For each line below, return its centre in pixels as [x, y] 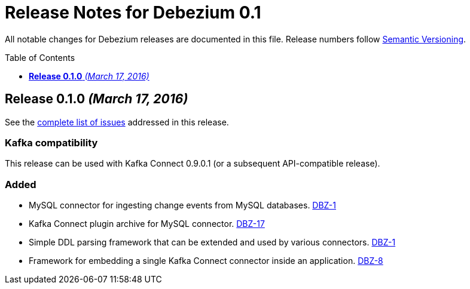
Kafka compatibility [51, 142]
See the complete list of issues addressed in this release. [117, 122]
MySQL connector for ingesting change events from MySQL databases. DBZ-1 [183, 205]
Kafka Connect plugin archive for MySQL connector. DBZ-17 [147, 224]
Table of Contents [40, 57]
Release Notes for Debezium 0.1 [133, 13]
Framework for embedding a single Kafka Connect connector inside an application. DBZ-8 [206, 261]
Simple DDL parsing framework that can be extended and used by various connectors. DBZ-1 [212, 242]
